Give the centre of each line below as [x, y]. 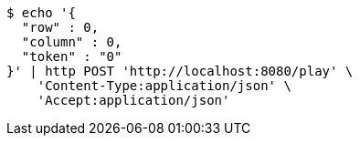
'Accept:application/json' [133, 100]
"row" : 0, [60, 27]
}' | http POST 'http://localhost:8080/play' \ [180, 71]
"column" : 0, [72, 42]
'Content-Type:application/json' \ [164, 86]
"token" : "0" [72, 56]
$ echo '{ [41, 13]
